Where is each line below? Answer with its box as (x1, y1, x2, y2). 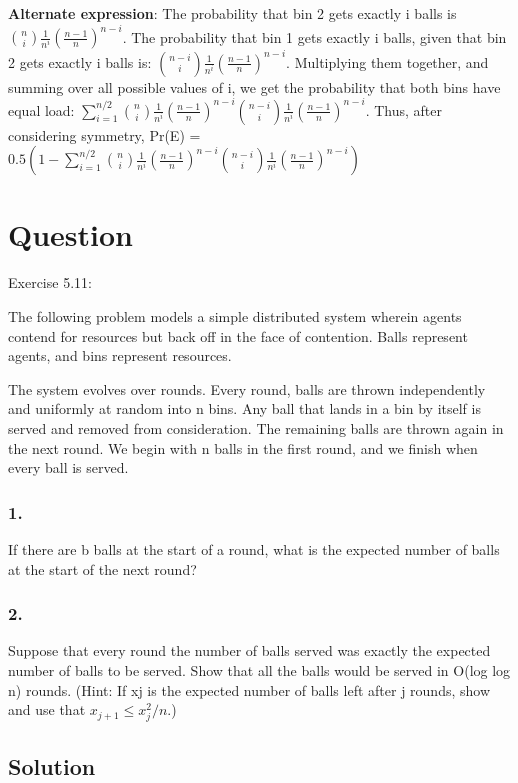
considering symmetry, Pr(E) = (8, 124, 201, 145)
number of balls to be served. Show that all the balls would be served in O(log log (8, 659, 511, 680)
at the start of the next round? (8, 558, 197, 579)
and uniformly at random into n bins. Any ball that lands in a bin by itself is (8, 398, 481, 419)
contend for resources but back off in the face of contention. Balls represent (8, 325, 468, 346)
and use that (8, 699, 86, 720)
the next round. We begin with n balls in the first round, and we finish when (8, 437, 478, 458)
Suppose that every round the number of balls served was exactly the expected (8, 640, 491, 661)
